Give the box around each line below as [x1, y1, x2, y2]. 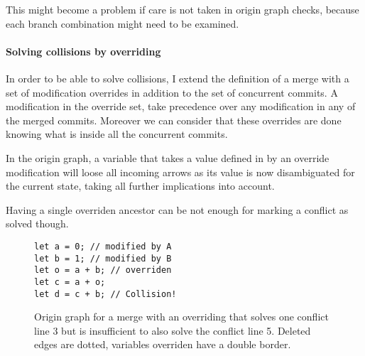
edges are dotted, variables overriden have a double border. [34, 337, 291, 352]
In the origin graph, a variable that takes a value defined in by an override [6, 150, 329, 165]
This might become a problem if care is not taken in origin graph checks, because [6, 2, 359, 16]
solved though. [6, 216, 69, 231]
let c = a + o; [34, 276, 106, 287]
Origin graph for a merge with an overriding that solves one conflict [34, 309, 329, 324]
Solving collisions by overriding [6, 43, 161, 58]
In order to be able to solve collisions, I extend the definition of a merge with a [6, 70, 349, 85]
